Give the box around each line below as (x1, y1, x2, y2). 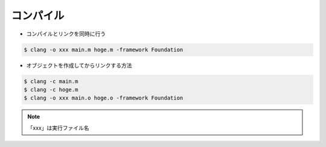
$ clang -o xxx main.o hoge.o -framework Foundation (24, 95, 184, 102)
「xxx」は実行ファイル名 (27, 124, 89, 131)
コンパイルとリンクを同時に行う (26, 30, 106, 37)
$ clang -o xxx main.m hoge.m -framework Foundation (24, 46, 184, 53)
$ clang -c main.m (24, 78, 78, 84)
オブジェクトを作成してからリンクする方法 (26, 61, 132, 69)
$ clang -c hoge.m (24, 86, 78, 93)
